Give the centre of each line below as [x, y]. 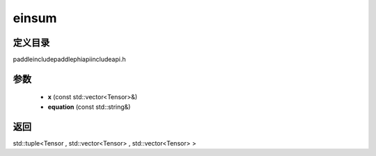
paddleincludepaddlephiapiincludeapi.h [69, 60]
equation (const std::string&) [89, 107]
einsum [35, 18]
